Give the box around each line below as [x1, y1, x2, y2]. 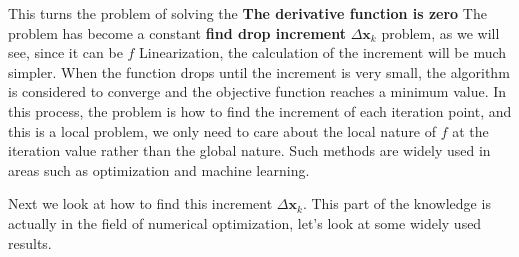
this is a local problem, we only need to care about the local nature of [8, 120, 437, 141]
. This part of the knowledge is [302, 193, 491, 214]
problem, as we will [381, 22, 500, 43]
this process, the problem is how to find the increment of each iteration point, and [8, 100, 512, 121]
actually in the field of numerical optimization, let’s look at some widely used [8, 212, 482, 233]
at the [452, 120, 489, 141]
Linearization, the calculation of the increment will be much [139, 42, 507, 63]
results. [8, 232, 52, 253]
